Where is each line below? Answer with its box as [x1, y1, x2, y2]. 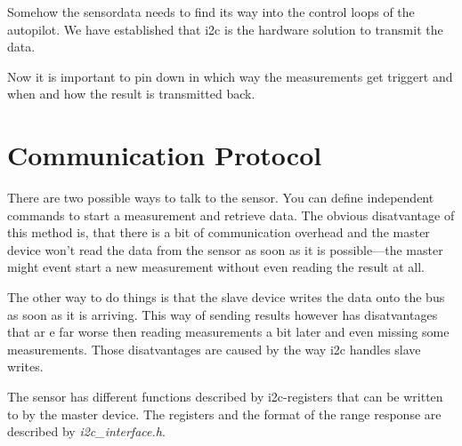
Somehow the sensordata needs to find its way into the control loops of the [7, 3, 415, 20]
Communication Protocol [7, 137, 322, 173]
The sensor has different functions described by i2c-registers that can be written [7, 387, 443, 406]
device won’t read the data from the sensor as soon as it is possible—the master [7, 240, 443, 259]
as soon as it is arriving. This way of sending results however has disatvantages [7, 305, 438, 323]
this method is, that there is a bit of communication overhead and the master [7, 223, 430, 242]
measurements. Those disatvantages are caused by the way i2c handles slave [7, 339, 421, 358]
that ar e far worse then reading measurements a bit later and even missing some [7, 323, 450, 341]
